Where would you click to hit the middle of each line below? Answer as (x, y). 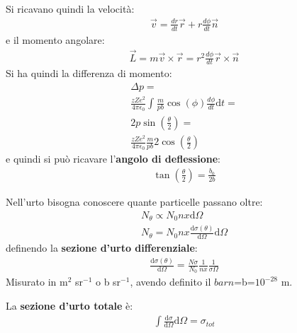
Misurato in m (37, 282)
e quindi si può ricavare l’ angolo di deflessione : (113, 159)
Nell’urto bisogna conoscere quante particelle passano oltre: (134, 201)
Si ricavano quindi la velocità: (70, 8)
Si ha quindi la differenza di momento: (89, 73)
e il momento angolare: (55, 39)
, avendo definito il (170, 282)
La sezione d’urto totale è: (69, 305)
